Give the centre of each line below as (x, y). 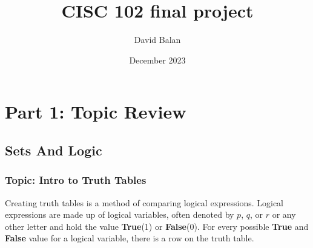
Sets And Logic (54, 150)
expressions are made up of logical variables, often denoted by (120, 214)
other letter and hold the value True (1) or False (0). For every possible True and (157, 226)
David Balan (157, 40)
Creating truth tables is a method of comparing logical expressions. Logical (144, 202)
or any (284, 214)
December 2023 (157, 60)
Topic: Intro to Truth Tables (76, 180)
